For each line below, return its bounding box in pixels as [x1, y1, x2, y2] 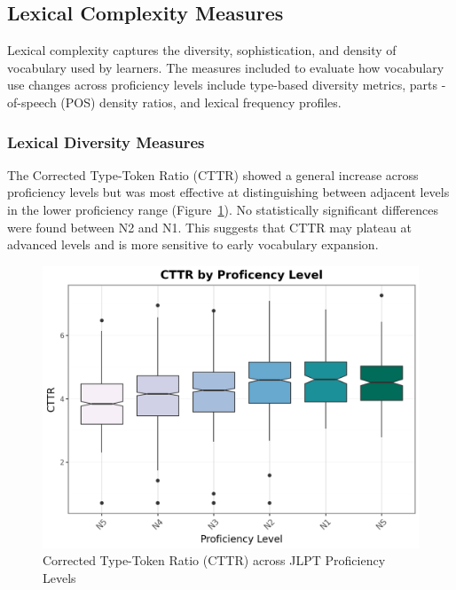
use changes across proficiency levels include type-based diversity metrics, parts [7, 75, 437, 94]
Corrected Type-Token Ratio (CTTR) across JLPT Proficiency [43, 551, 386, 570]
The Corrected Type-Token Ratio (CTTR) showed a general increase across [7, 165, 419, 184]
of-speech [7, 92, 57, 111]
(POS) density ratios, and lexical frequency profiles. [60, 92, 342, 111]
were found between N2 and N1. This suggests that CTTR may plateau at [7, 217, 412, 236]
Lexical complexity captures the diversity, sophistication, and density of [7, 41, 397, 59]
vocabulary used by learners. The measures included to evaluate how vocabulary [7, 58, 444, 76]
